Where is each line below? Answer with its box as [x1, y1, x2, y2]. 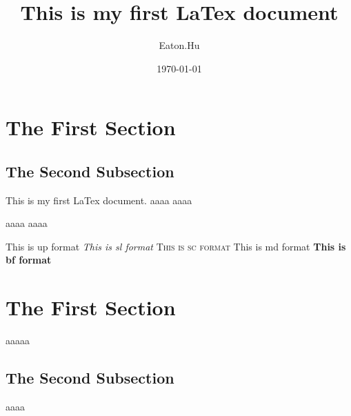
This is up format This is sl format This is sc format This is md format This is [6, 239, 346, 253]
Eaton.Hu [159, 38, 200, 52]
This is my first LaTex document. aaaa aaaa [6, 192, 192, 207]
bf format [6, 252, 52, 267]
